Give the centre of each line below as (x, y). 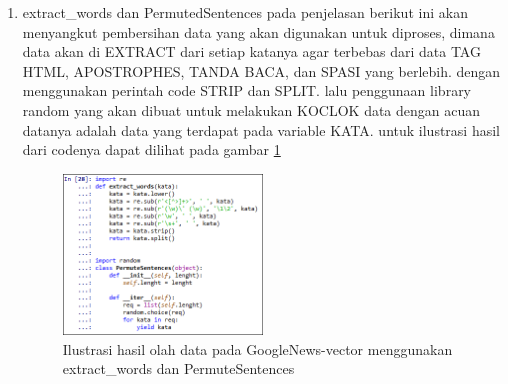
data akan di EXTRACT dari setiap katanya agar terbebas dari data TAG (251, 51)
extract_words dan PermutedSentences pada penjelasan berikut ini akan (245, 12)
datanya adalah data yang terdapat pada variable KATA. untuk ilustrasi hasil (261, 129)
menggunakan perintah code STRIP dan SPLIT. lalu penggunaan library (247, 90)
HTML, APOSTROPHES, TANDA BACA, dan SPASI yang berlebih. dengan (261, 70)
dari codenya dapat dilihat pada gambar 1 (151, 149)
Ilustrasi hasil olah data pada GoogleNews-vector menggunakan (257, 348)
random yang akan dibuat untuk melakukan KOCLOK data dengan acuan (251, 109)
